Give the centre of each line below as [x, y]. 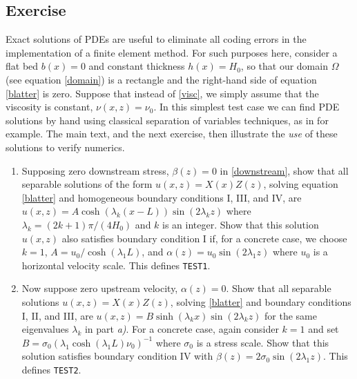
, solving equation [301, 184]
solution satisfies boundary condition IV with [117, 356]
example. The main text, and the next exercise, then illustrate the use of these [172, 134]
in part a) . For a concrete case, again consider [182, 329]
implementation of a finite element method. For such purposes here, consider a [172, 52]
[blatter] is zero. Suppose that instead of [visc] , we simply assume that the [162, 93]
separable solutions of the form [87, 184]
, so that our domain [284, 66]
